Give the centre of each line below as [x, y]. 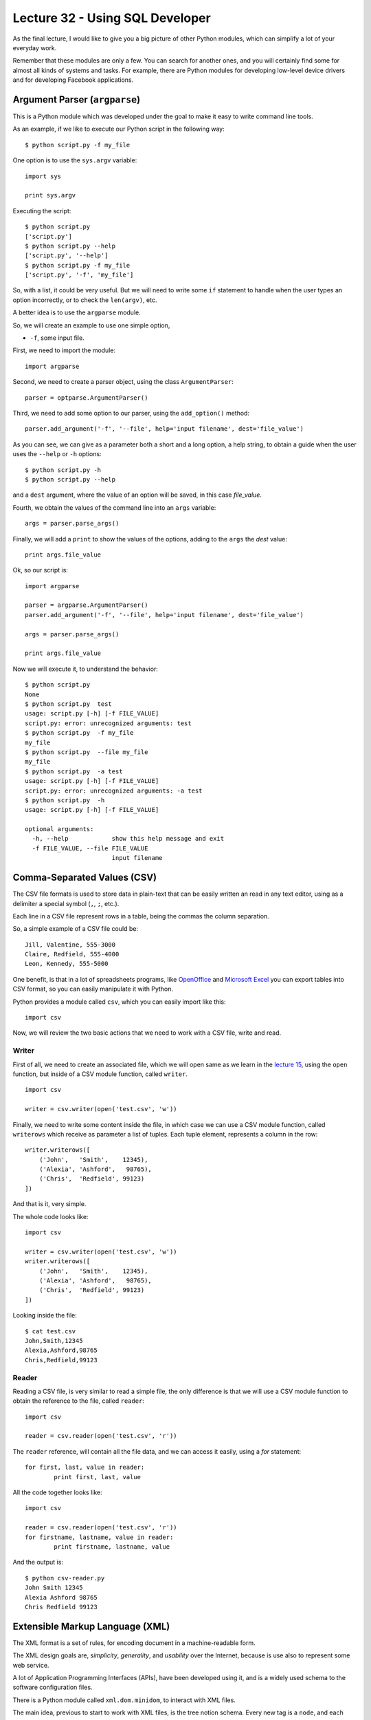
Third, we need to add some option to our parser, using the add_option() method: [131, 413]
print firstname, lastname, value [112, 1547]
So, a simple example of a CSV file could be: [76, 929]
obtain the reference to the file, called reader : [78, 1401]
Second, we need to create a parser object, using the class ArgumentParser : [123, 382]
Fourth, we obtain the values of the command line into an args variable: [114, 507]
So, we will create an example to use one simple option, [91, 325]
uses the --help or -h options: [57, 454]
